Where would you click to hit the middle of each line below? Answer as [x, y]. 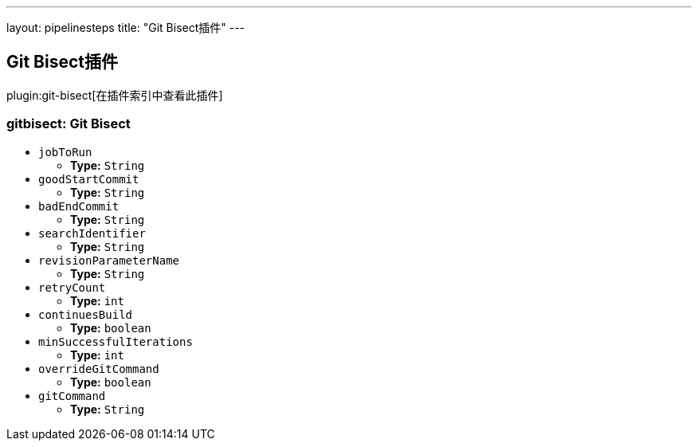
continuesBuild [86, 314]
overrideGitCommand [99, 369]
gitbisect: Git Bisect [69, 124]
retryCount [72, 287]
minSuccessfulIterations [116, 341]
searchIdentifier [92, 233]
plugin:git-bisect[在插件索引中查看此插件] [115, 95]
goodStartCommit [89, 179]
